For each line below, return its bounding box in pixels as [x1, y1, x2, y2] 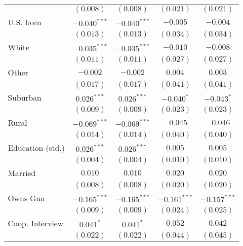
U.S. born [8, 16, 41, 28]
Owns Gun [8, 192, 45, 204]
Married [8, 167, 36, 178]
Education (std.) [8, 142, 65, 153]
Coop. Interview [8, 217, 64, 229]
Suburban [8, 92, 41, 103]
